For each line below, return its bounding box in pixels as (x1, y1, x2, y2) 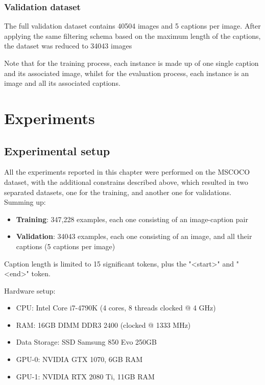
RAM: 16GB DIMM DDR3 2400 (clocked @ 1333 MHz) (16, 319, 191, 330)
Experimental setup (4, 142, 110, 158)
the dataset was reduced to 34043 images (4, 40, 132, 51)
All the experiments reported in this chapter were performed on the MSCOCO (4, 166, 250, 177)
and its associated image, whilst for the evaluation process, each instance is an (4, 67, 249, 78)
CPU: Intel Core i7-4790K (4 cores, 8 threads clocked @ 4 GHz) (16, 302, 216, 313)
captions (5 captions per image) (16, 240, 115, 251)
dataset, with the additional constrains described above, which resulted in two (4, 176, 249, 187)
